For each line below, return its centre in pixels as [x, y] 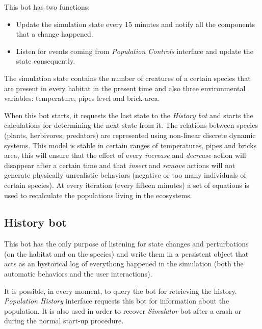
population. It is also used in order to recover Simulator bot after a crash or [123, 310]
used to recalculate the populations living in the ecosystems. [98, 195]
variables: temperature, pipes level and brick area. [82, 98]
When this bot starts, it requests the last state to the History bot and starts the [129, 115]
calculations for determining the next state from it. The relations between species [131, 125]
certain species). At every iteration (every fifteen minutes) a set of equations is [127, 185]
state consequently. [46, 61]
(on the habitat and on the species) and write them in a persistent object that [126, 253]
